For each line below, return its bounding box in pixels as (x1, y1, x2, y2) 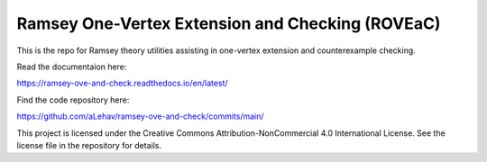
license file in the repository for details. (16, 139, 162, 150)
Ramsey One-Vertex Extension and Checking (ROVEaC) (16, 13, 441, 33)
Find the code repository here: (16, 94, 130, 105)
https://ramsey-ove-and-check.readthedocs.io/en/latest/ (16, 77, 229, 89)
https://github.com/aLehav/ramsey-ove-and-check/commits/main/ (16, 111, 265, 121)
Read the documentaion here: (16, 61, 127, 72)
